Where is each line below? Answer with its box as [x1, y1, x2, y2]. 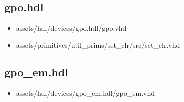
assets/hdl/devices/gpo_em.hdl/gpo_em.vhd [16, 87, 155, 98]
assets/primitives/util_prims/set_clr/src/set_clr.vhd [16, 39, 180, 50]
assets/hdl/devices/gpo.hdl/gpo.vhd [16, 23, 127, 33]
